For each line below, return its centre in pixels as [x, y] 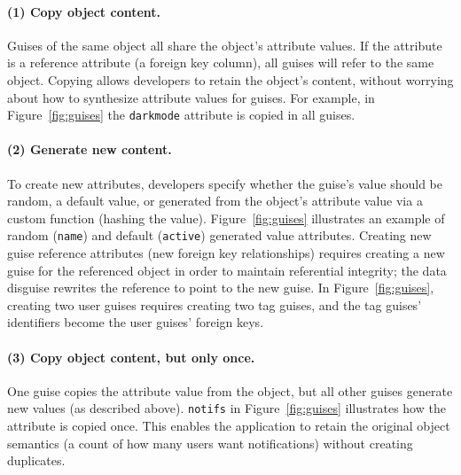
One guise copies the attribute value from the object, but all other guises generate [230, 390]
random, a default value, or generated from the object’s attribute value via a [215, 201]
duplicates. [36, 460]
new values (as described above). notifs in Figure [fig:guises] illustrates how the [227, 408]
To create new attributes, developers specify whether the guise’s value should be [225, 183]
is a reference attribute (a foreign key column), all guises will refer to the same [221, 62]
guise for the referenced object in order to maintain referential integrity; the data [227, 270]
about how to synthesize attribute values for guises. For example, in [191, 97]
